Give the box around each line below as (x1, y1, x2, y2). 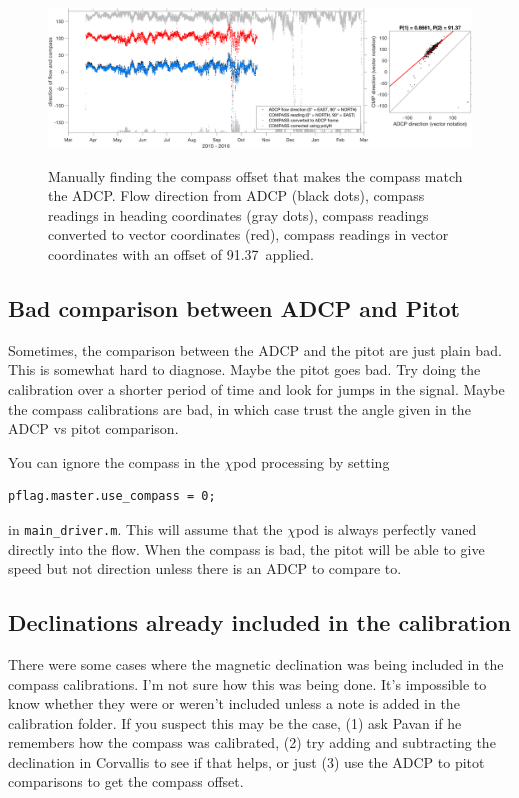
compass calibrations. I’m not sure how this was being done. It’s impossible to (8, 673, 487, 694)
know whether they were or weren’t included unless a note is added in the (8, 693, 460, 714)
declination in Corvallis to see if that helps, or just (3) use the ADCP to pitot (8, 751, 485, 772)
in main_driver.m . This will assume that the (8, 518, 283, 539)
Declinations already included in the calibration (8, 607, 511, 638)
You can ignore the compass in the (8, 451, 220, 472)
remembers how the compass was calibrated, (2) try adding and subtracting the (8, 732, 496, 753)
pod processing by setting (233, 451, 390, 472)
